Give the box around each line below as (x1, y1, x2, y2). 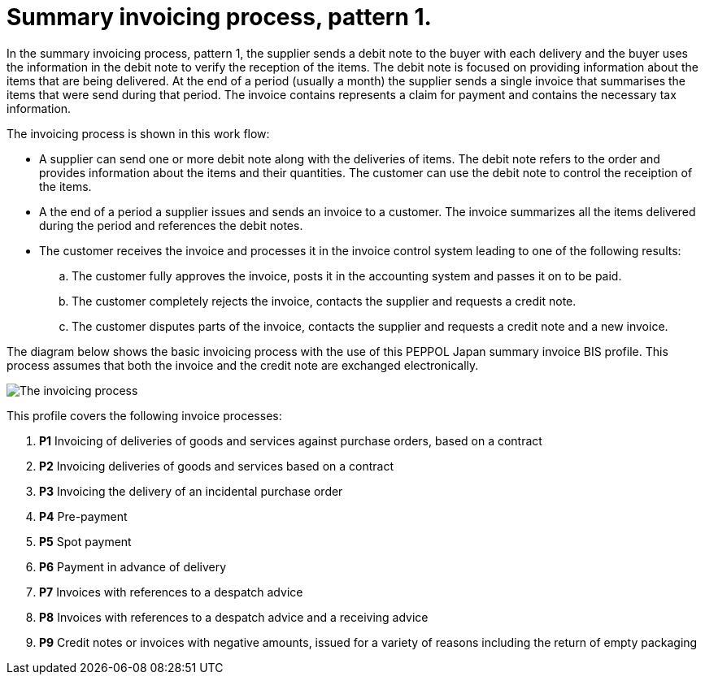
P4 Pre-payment (39, 509, 128, 523)
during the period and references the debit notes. (39, 218, 303, 232)
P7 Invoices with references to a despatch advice (39, 584, 303, 599)
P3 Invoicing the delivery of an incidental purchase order (39, 484, 343, 498)
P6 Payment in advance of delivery (39, 559, 227, 574)
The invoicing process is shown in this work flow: (7, 126, 270, 141)
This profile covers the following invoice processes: (7, 408, 282, 423)
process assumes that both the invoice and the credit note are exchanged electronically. (7, 358, 479, 372)
